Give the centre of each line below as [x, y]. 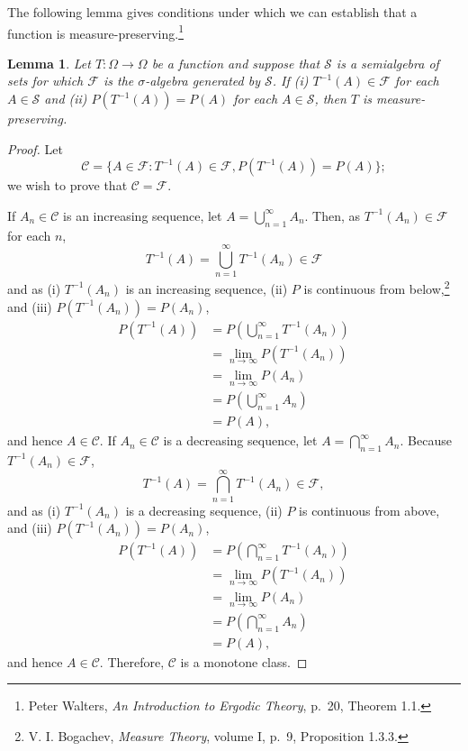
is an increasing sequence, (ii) [207, 288]
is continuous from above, [369, 510]
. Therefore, [132, 661]
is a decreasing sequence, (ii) [204, 510]
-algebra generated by [202, 81]
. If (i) [290, 81]
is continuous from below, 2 [377, 287]
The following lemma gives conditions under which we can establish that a [212, 12]
